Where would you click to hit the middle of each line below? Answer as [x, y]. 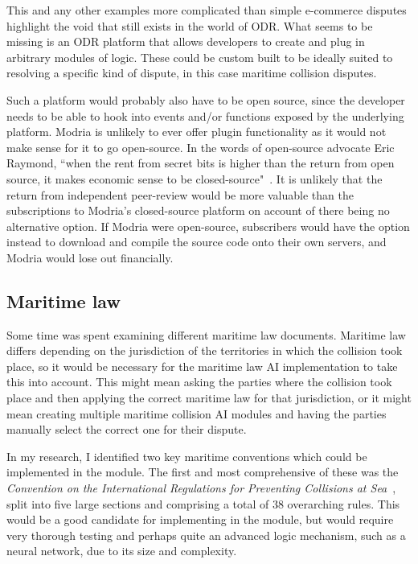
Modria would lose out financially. [90, 257]
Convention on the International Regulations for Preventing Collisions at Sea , [201, 488]
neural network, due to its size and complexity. [122, 551]
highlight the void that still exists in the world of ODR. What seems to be [190, 25]
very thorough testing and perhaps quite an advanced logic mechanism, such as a [206, 535]
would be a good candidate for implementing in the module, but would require [200, 519]
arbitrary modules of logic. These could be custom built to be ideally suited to [200, 57]
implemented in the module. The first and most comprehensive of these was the [203, 472]
